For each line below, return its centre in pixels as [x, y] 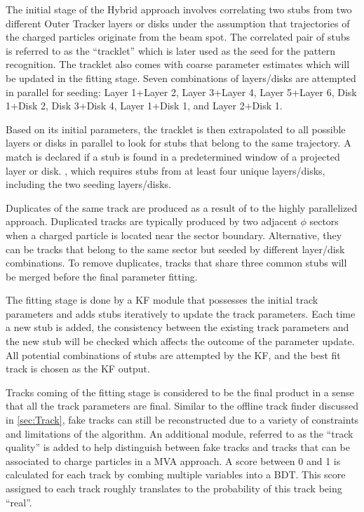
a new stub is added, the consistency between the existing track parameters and [177, 327]
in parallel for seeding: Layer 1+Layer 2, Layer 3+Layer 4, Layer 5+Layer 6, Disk [181, 92]
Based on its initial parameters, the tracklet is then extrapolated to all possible [176, 129]
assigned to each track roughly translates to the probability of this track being [174, 488]
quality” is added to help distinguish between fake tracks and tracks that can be [178, 447]
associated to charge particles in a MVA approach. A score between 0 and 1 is [173, 460]
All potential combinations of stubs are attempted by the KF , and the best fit [173, 355]
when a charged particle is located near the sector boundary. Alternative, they [174, 235]
